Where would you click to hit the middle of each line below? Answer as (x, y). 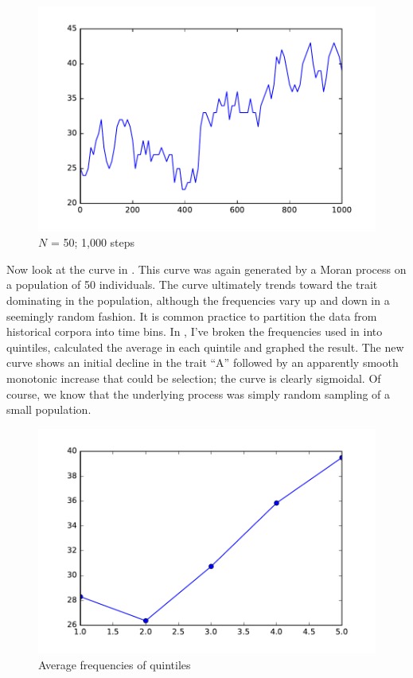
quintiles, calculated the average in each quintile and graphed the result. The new (205, 347)
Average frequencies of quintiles (115, 665)
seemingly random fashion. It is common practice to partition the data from (192, 316)
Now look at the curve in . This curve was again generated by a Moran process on (206, 269)
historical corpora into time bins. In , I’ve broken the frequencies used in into (195, 331)
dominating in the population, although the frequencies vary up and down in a (198, 300)
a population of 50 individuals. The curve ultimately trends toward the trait (192, 284)
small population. (49, 409)
